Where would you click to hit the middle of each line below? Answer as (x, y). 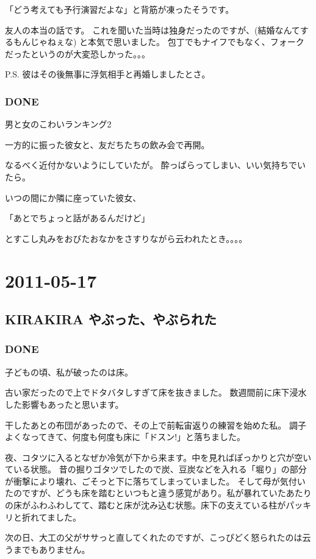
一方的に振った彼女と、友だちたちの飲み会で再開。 (107, 144)
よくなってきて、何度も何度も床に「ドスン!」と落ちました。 (125, 437)
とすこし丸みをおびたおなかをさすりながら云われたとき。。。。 (126, 238)
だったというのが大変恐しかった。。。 (77, 53)
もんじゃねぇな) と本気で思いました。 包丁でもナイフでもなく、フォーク (159, 42)
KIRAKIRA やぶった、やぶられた (111, 319)
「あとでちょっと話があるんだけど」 (77, 218)
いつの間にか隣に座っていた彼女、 (73, 197)
